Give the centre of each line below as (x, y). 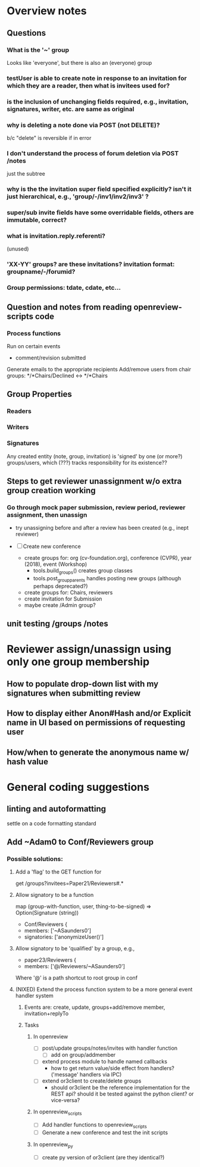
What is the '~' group (38, 50)
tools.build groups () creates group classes (83, 571)
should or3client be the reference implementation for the (120, 1088)
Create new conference (52, 546)
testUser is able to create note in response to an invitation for (97, 78)
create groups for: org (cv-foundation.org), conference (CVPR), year (108, 558)
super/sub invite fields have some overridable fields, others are (100, 212)
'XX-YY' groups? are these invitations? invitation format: (91, 264)
